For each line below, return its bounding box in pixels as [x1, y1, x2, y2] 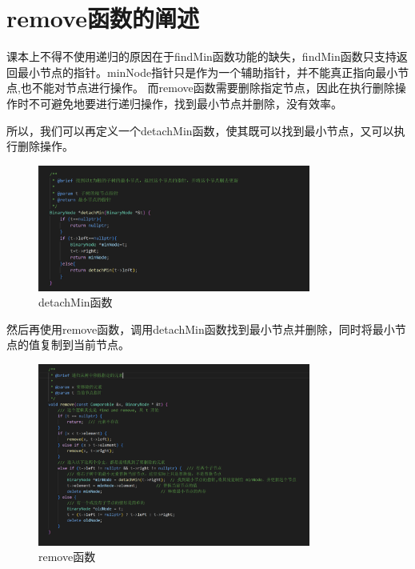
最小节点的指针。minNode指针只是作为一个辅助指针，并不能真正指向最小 [17, 63, 398, 80]
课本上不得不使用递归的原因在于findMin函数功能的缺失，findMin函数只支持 [6, 48, 397, 65]
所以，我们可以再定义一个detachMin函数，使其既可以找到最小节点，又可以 [6, 122, 394, 138]
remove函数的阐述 [6, 2, 199, 34]
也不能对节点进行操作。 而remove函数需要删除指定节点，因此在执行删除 [20, 79, 395, 96]
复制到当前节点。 [39, 336, 130, 353]
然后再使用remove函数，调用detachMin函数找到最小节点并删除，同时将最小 [6, 320, 395, 337]
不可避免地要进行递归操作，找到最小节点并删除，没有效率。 [28, 94, 342, 111]
